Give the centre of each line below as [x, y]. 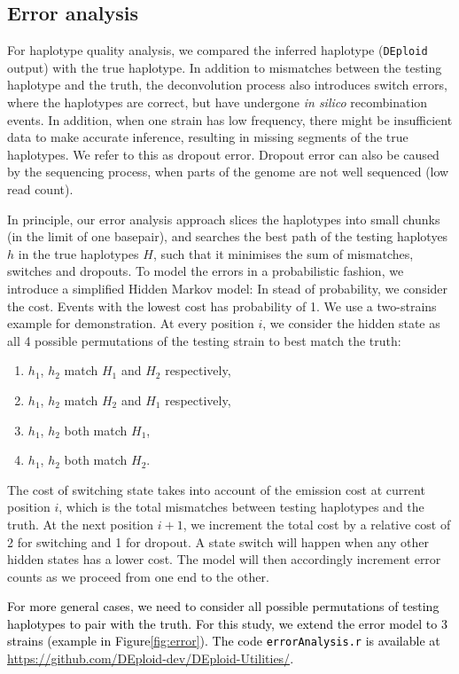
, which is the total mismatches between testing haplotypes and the [241, 507]
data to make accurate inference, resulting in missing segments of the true [208, 137]
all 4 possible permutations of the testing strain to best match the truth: [204, 340]
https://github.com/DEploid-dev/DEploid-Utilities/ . [151, 658]
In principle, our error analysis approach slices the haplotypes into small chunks [224, 219]
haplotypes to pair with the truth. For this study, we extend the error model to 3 [227, 623]
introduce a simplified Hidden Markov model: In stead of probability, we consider [228, 288]
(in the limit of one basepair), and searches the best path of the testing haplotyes [228, 236]
